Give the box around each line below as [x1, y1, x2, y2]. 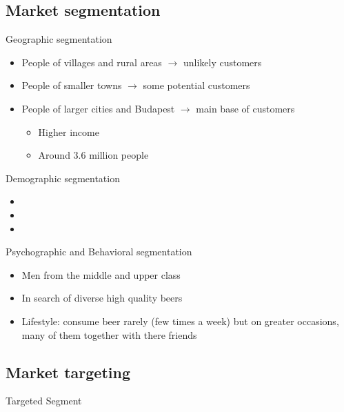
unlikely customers [183, 55, 262, 69]
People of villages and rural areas [21, 55, 162, 69]
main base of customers [196, 101, 295, 115]
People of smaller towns [21, 78, 122, 92]
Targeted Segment [6, 393, 82, 408]
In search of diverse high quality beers [21, 291, 183, 305]
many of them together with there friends [21, 327, 197, 342]
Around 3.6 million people [38, 148, 149, 162]
